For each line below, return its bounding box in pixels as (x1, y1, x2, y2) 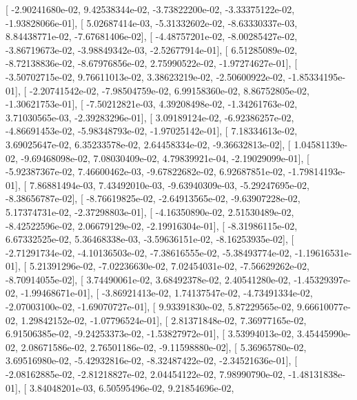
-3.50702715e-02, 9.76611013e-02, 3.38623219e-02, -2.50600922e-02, (6, 69, 285, 83)
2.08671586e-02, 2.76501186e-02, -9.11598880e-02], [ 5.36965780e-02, (21, 339, 307, 354)
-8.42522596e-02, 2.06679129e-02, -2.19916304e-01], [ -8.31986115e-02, (6, 218, 298, 232)
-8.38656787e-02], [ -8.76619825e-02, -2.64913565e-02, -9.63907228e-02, (6, 191, 300, 206)
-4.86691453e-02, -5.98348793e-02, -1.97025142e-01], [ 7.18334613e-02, (6, 123, 298, 138)
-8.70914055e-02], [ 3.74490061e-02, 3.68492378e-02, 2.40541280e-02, (6, 272, 291, 286)
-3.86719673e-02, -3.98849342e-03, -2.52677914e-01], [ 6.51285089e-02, (6, 42, 298, 57)
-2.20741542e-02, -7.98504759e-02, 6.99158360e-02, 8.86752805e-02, (29, 83, 309, 97)
